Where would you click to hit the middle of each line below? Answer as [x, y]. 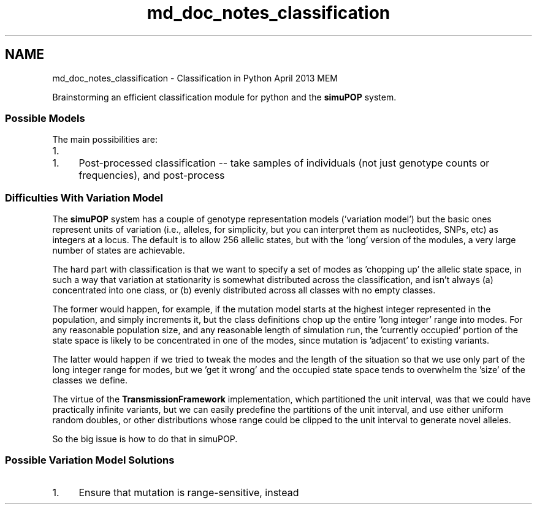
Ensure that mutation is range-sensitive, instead [189, 492]
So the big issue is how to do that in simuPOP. [145, 439]
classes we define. [90, 380]
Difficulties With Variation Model [84, 198]
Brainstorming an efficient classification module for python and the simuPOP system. [224, 97]
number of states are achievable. [119, 251]
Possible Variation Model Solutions [90, 460]
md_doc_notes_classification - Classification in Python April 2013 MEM [195, 78]
